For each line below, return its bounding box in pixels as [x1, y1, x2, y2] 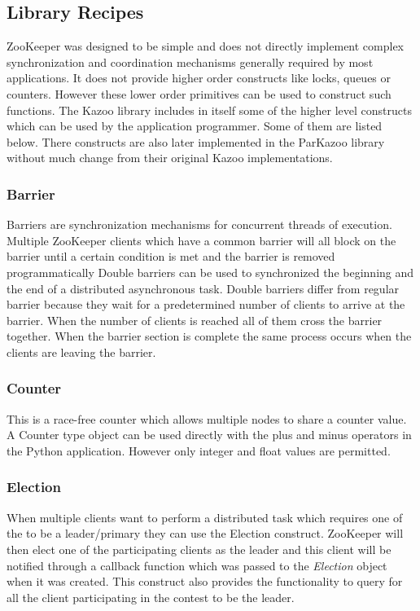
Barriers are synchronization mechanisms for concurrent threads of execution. [7, 216, 392, 233]
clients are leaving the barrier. [7, 343, 156, 360]
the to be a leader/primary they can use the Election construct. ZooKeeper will [7, 525, 404, 542]
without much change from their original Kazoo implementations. [7, 149, 333, 166]
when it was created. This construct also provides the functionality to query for [7, 573, 403, 590]
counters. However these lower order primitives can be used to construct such [7, 85, 392, 102]
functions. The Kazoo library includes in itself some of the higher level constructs [7, 101, 413, 118]
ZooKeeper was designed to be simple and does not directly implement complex [7, 37, 405, 55]
